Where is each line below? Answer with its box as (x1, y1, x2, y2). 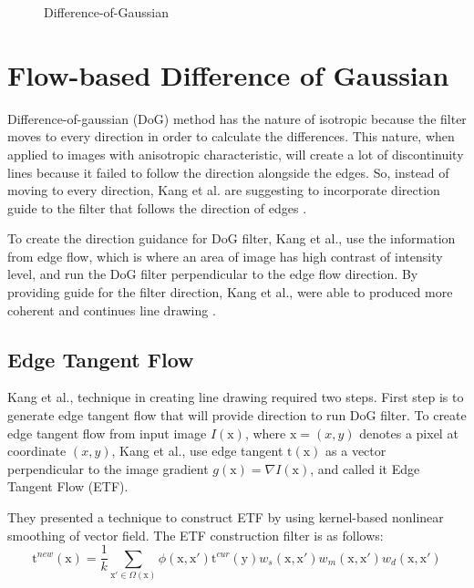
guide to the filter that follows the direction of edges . (7, 198, 307, 217)
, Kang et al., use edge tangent (111, 441, 283, 460)
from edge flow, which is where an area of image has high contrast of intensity (7, 246, 443, 265)
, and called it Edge (310, 459, 420, 478)
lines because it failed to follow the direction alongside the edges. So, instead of (7, 162, 449, 181)
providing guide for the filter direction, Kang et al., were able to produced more (7, 283, 453, 302)
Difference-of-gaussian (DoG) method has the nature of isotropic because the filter (7, 108, 467, 128)
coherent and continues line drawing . (7, 300, 216, 319)
